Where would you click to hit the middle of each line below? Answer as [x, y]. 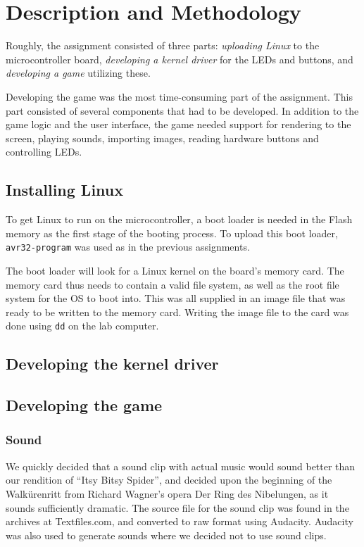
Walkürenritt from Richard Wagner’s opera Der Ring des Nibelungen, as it [167, 493]
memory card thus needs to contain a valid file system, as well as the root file [172, 284]
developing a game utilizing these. [78, 73]
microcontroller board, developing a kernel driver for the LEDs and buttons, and [180, 59]
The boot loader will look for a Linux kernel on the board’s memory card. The [175, 270]
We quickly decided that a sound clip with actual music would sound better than [181, 466]
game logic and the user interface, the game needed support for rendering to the [178, 124]
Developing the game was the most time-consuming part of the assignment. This [179, 96]
